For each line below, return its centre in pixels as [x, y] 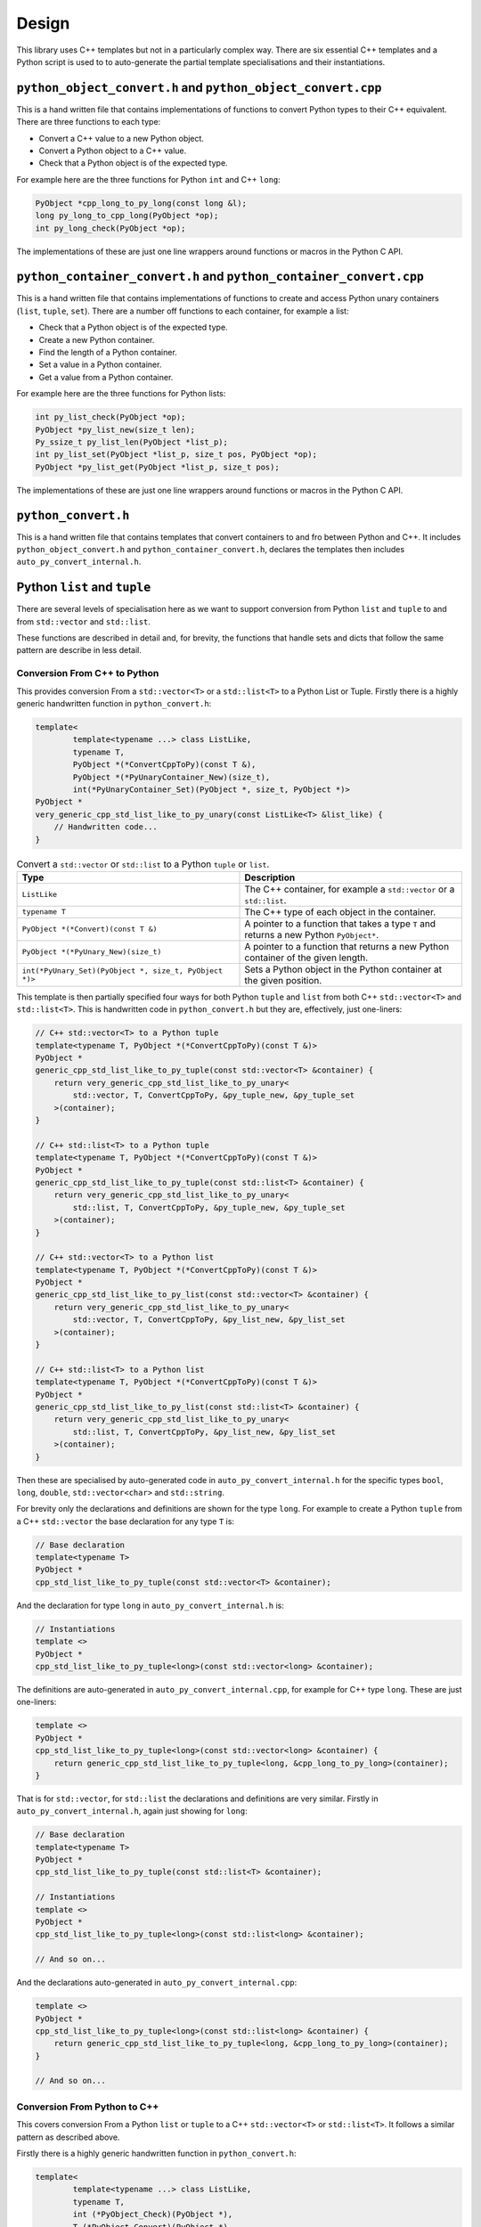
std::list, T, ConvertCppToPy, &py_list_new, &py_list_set [204, 1432]
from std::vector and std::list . [84, 621]
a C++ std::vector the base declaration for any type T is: [126, 1521]
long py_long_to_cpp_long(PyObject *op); [127, 216]
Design [43, 23]
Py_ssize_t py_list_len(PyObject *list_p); [132, 442]
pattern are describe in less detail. [79, 650]
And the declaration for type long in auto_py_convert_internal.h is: [151, 1605]
